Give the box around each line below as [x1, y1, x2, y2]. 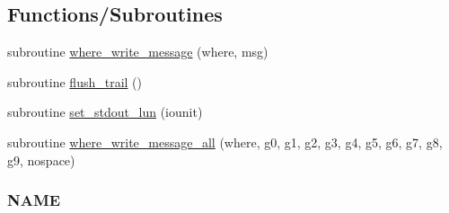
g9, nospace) [7, 150, 75, 169]
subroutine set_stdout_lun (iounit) [7, 102, 203, 121]
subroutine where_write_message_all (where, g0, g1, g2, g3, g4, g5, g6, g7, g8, [7, 132, 443, 151]
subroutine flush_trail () [7, 72, 143, 91]
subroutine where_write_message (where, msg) [7, 42, 269, 61]
